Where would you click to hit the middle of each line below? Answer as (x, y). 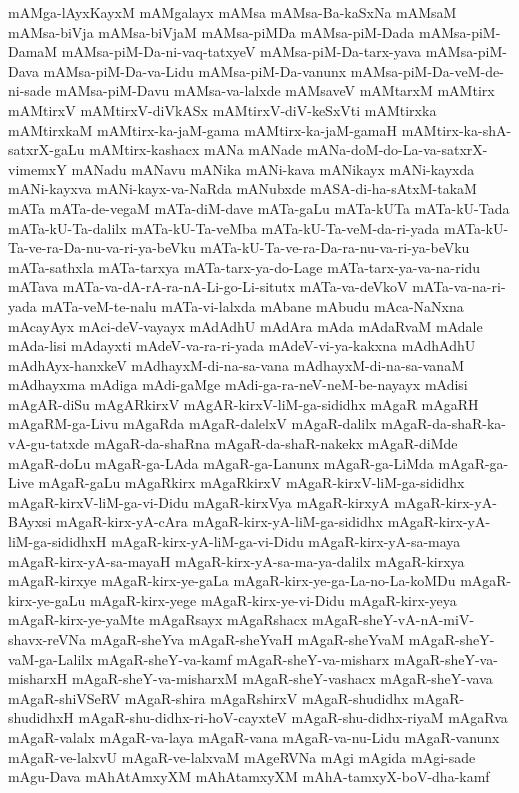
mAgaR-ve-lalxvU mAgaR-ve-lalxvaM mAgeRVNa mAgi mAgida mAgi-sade (242, 756)
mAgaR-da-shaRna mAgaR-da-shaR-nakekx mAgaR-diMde (275, 443)
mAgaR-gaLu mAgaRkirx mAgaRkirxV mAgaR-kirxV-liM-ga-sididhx (251, 482)
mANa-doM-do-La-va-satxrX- (397, 149)
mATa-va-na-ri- (459, 286)
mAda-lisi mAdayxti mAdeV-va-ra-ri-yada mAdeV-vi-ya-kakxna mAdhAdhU (242, 345)
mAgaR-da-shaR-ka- (444, 423)
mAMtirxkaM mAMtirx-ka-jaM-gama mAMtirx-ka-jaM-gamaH (203, 129)
